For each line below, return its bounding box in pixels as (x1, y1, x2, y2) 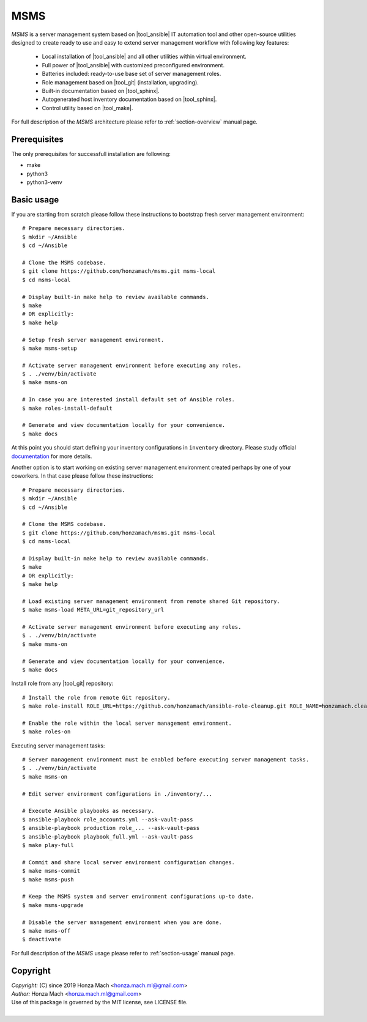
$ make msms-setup (22, 344, 78, 352)
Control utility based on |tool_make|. (42, 104, 133, 111)
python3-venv (26, 179, 62, 186)
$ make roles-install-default (22, 404, 113, 412)
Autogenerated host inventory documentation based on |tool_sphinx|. (42, 95, 217, 103)
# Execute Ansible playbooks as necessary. (22, 807, 155, 815)
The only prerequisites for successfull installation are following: (11, 150, 171, 157)
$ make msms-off (22, 927, 71, 934)
